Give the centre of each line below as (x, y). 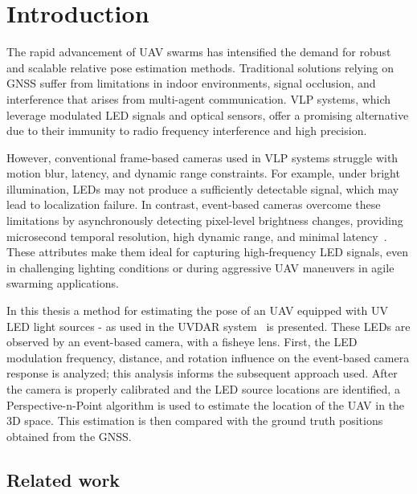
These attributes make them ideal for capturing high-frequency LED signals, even (207, 252)
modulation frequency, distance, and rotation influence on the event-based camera (208, 357)
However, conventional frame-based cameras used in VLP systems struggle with (202, 157)
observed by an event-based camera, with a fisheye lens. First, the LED (182, 342)
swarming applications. (63, 283)
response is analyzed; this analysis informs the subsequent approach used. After (202, 373)
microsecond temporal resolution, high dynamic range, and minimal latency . (197, 236)
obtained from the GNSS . (69, 436)
